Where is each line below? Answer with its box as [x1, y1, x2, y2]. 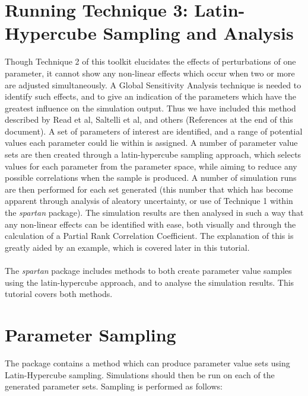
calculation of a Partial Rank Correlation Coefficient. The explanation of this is [5, 229, 294, 242]
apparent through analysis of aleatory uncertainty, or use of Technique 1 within [5, 194, 293, 207]
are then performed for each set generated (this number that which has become [5, 183, 293, 195]
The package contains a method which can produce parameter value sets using [5, 356, 290, 369]
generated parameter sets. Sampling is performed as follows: [5, 380, 223, 392]
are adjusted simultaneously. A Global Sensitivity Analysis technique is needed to [5, 78, 301, 91]
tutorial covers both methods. [5, 288, 113, 300]
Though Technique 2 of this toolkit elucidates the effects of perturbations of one [5, 55, 296, 68]
